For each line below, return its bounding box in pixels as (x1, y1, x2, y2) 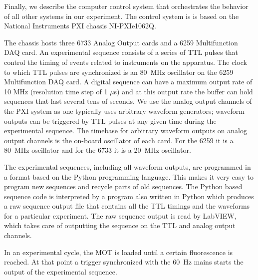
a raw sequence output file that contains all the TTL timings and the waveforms (4, 201, 250, 211)
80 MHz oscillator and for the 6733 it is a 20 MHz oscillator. (4, 145, 191, 155)
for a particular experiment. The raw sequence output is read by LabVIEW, (4, 210, 237, 221)
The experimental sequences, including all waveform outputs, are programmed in (4, 161, 251, 172)
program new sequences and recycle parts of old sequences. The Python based (4, 181, 243, 192)
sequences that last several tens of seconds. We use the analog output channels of (4, 96, 252, 106)
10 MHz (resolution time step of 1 (4, 86, 108, 96)
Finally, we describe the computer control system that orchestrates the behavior (4, 1, 249, 11)
